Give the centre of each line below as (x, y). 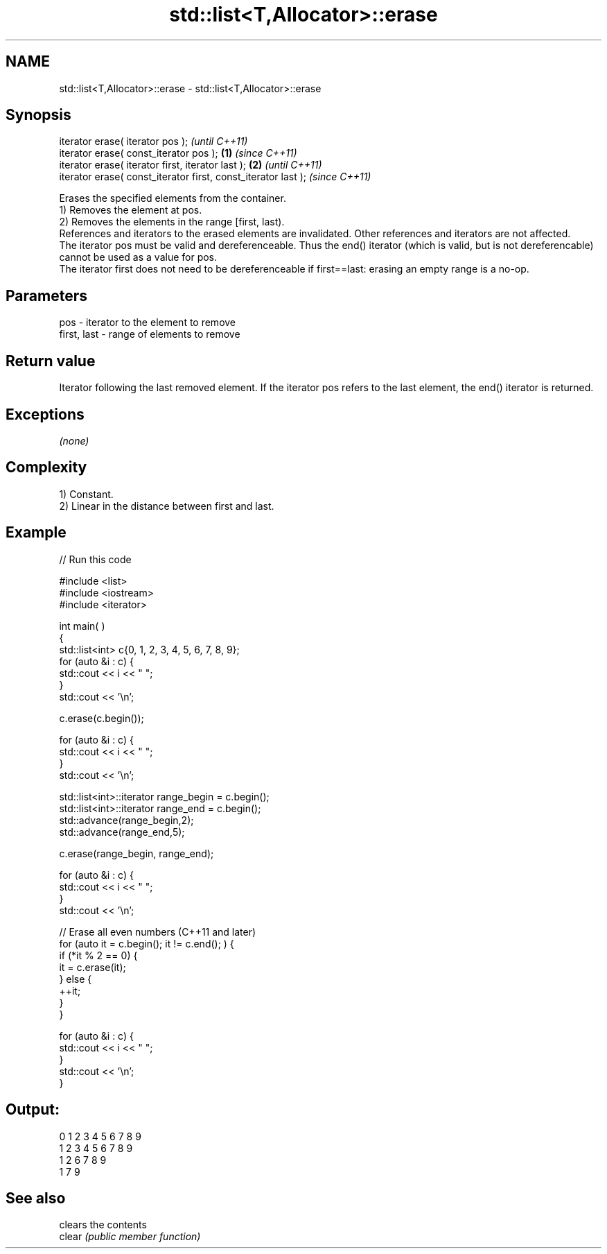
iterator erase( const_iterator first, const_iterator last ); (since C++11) (215, 177)
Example (36, 533)
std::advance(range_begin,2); (126, 820)
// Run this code (95, 559)
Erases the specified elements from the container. (173, 198)
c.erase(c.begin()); (102, 718)
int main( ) (82, 626)
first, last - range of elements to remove (150, 334)
